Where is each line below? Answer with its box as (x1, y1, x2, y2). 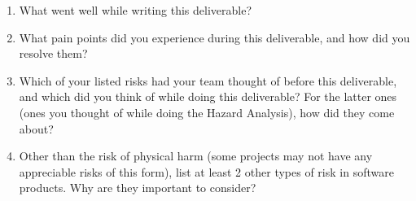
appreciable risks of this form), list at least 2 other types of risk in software (19, 163, 394, 180)
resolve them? (19, 45, 88, 62)
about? (19, 120, 54, 137)
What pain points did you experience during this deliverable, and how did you (19, 28, 410, 46)
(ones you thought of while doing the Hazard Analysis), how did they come (19, 103, 395, 120)
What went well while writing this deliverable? (19, 2, 252, 18)
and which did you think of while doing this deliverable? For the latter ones (19, 88, 397, 105)
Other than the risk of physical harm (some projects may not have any (19, 147, 373, 164)
